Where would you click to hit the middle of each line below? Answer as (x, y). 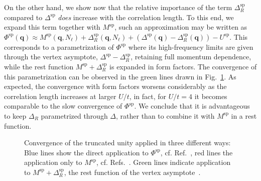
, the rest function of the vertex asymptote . (132, 172)
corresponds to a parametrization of (59, 47)
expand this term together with (52, 27)
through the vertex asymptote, (51, 57)
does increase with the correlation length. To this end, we (146, 17)
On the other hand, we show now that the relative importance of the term (118, 7)
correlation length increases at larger (60, 96)
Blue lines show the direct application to (86, 152)
